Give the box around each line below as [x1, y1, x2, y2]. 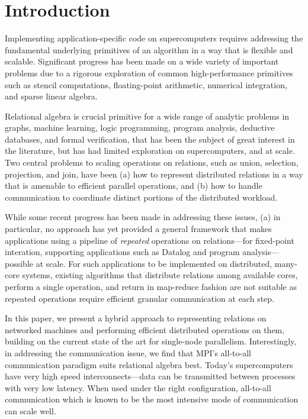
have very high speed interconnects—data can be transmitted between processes [5, 370, 296, 382]
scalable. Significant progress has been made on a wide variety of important [5, 55, 279, 67]
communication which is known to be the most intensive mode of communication [5, 393, 299, 405]
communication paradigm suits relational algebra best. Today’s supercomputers [5, 358, 293, 370]
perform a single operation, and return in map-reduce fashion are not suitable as [5, 281, 297, 292]
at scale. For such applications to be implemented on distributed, [36, 257, 272, 269]
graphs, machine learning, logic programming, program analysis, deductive [5, 121, 275, 134]
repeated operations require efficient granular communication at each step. [5, 292, 274, 304]
